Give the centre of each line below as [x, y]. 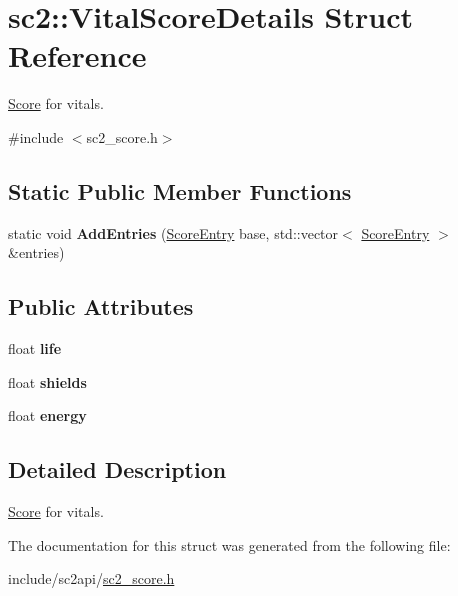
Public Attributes [101, 306]
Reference [77, 55]
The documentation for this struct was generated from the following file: [229, 544]
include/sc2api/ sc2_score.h [91, 578]
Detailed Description [117, 469]
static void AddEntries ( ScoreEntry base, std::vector [173, 232]
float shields [47, 381]
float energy [47, 415]
